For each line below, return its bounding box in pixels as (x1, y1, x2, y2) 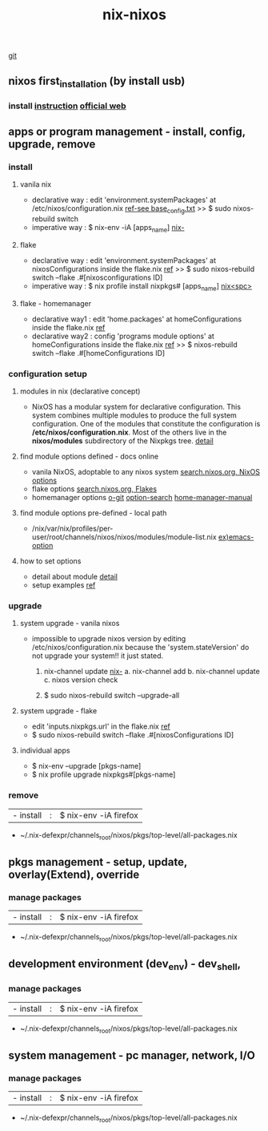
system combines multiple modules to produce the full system (31, 410, 238, 420)
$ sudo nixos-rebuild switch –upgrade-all (43, 691, 180, 701)
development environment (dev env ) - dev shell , (8, 957, 242, 973)
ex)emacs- (218, 532, 254, 542)
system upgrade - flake (19, 706, 98, 716)
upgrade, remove (8, 138, 96, 151)
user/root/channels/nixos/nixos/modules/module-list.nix (31, 532, 218, 542)
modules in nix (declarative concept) (19, 386, 141, 396)
